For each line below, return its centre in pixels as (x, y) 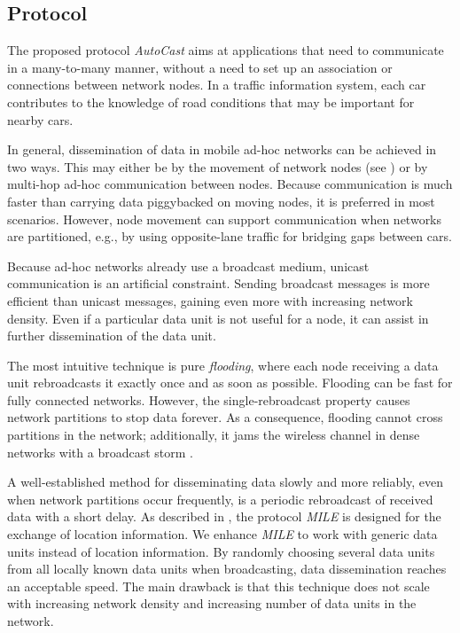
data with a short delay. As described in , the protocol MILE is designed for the (224, 516)
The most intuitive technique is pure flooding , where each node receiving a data (223, 365)
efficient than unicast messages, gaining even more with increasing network (210, 300)
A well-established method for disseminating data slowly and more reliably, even (226, 482)
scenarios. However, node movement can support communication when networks (225, 219)
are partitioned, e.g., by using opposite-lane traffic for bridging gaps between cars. (230, 236)
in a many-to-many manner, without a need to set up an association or (200, 67)
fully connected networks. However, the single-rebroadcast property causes (209, 399)
